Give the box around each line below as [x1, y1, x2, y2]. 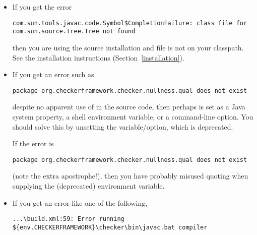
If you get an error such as [12, 69, 94, 80]
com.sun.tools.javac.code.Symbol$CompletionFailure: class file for [12, 19, 247, 27]
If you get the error [12, 2, 72, 12]
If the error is [12, 138, 54, 149]
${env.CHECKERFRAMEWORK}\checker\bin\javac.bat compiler [12, 223, 208, 231]
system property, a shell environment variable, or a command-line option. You [12, 111, 253, 122]
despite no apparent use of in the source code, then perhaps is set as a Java [12, 101, 245, 112]
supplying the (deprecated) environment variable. [12, 180, 165, 191]
